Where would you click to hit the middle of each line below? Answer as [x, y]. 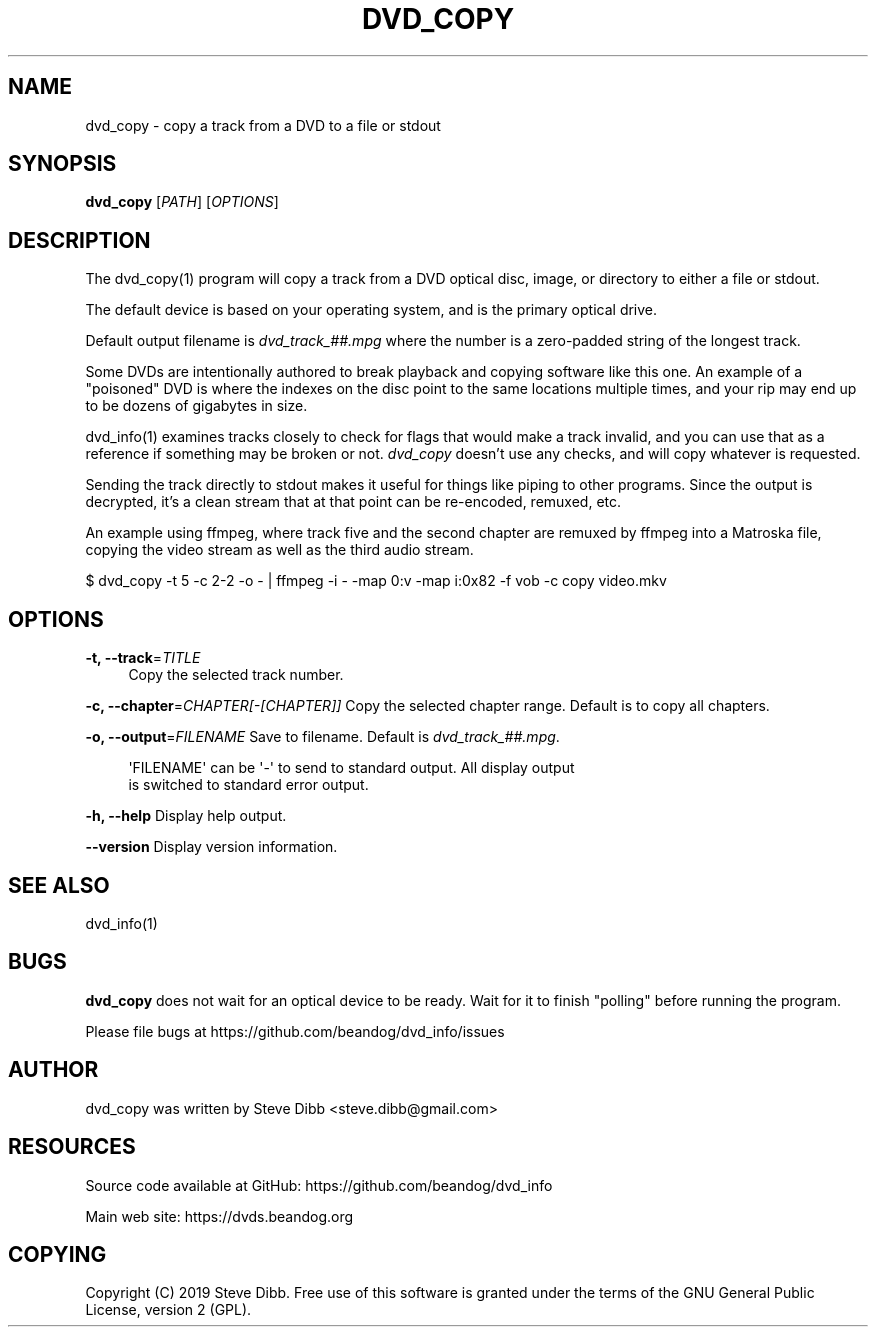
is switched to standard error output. [248, 785]
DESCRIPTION [79, 240]
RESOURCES [72, 1147]
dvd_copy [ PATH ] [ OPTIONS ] [182, 202]
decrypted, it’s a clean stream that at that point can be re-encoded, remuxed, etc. [353, 502]
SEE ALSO [59, 885]
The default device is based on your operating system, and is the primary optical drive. [371, 310]
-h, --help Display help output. [186, 816]
